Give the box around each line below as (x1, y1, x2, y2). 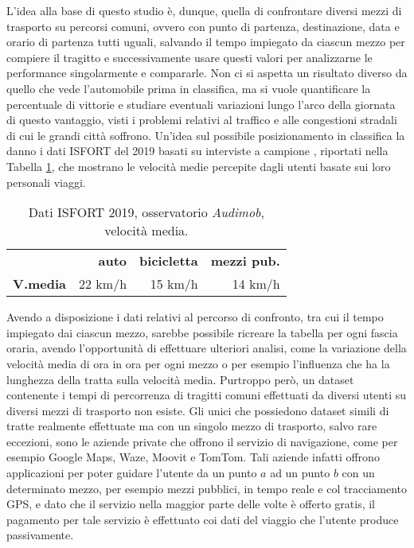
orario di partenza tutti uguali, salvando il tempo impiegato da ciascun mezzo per (6, 33, 405, 50)
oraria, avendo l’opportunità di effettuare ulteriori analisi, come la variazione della (6, 340, 407, 356)
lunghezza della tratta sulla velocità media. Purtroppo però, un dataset (6, 371, 354, 387)
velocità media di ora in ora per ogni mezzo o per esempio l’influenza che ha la (6, 355, 390, 371)
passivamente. (6, 527, 74, 543)
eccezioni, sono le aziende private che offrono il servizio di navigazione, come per (6, 433, 398, 449)
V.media (13, 274, 67, 293)
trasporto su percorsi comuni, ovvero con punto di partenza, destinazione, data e (6, 17, 400, 34)
